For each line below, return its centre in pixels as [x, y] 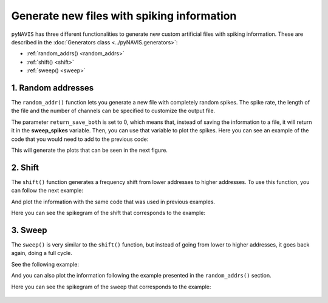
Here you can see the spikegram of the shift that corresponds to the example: [108, 213]
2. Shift [25, 167]
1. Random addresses [53, 88]
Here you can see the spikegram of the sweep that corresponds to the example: [111, 287]
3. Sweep [29, 230]
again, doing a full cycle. [42, 253]
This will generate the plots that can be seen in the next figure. [90, 150]
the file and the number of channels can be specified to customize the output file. [113, 111]
